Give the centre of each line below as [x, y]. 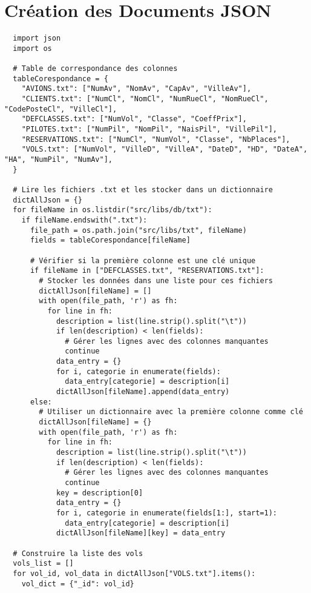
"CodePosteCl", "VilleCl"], [61, 109]
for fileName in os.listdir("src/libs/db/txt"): [113, 210]
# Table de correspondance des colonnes [95, 69]
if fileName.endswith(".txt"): [84, 220]
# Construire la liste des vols [78, 553]
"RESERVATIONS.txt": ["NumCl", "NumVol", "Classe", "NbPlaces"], [156, 139]
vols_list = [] [43, 564]
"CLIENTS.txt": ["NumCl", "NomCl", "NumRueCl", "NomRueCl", [145, 99]
